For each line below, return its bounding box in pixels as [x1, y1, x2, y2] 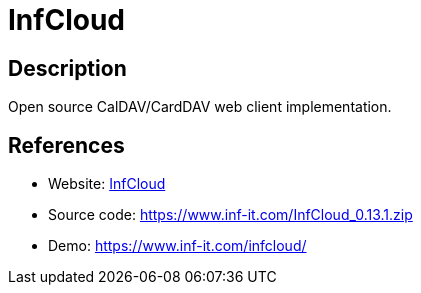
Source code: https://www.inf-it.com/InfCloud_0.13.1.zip [48, 206, 413, 224]
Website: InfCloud [48, 175, 166, 193]
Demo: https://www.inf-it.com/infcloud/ [48, 237, 307, 255]
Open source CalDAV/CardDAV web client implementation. [8, 98, 392, 116]
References [8, 132, 125, 158]
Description [8, 55, 127, 81]
